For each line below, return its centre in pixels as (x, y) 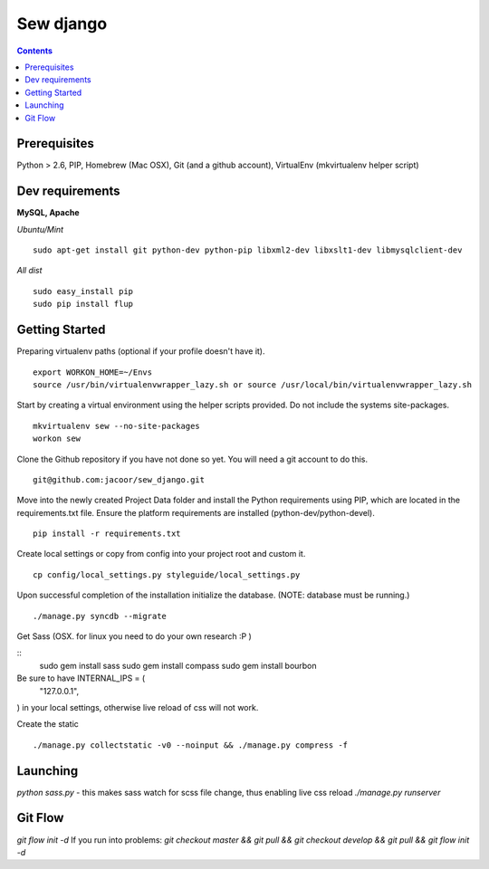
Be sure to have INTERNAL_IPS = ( (81, 678)
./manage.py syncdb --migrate (100, 616)
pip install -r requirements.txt (107, 534)
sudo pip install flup (83, 304)
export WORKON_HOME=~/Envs (93, 372)
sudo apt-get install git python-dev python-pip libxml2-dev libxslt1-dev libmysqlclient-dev (248, 250)
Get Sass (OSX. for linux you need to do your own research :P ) (134, 636)
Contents (35, 51)
